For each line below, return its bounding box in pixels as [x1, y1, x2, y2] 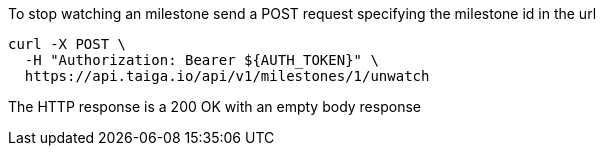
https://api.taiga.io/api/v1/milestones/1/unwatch [24, 68, 430, 84]
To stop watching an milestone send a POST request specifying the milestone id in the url [8, 5, 597, 22]
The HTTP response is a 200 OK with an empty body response [8, 98, 421, 115]
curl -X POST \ [8, 36, 127, 52]
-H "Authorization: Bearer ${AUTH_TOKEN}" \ [24, 52, 379, 68]
